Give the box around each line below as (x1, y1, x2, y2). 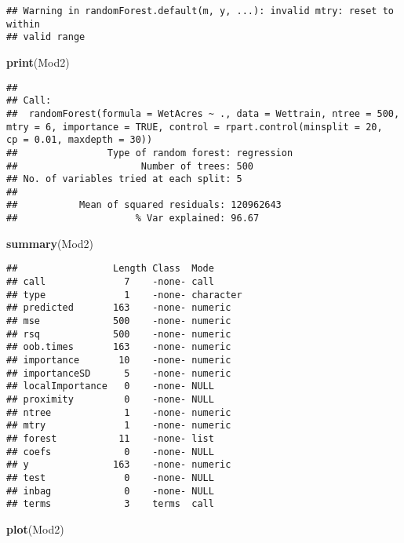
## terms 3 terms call (6, 498, 214, 510)
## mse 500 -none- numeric (6, 315, 231, 326)
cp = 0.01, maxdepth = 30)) (6, 134, 153, 146)
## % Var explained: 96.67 (6, 213, 260, 224)
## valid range (6, 31, 86, 43)
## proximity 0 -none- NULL (6, 393, 214, 405)
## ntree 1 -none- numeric (6, 406, 231, 418)
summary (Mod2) (6, 235, 93, 251)
